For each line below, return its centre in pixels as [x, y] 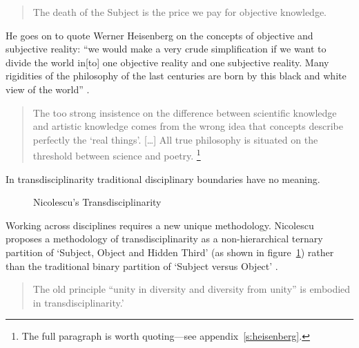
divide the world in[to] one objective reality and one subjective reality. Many [167, 62]
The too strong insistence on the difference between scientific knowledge [185, 112]
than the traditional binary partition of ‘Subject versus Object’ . [142, 265]
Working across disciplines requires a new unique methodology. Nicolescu [160, 225]
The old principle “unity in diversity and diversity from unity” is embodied [192, 289]
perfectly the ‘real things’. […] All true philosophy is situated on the [175, 139]
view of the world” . [48, 89]
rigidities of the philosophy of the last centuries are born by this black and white [176, 76]
